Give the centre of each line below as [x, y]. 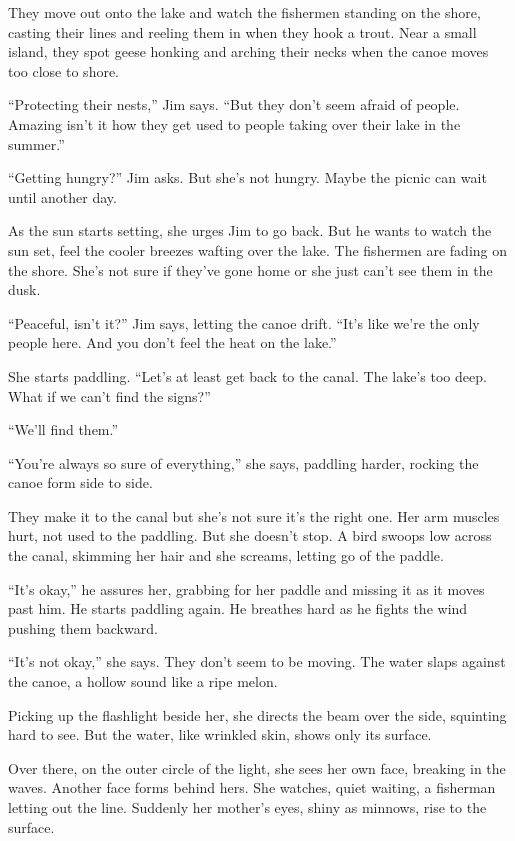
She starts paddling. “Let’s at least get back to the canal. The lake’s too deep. [247, 375]
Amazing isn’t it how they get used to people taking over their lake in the [234, 123]
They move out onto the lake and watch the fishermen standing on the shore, [244, 12]
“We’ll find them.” [63, 429]
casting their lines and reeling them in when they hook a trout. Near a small [242, 31]
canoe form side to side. [80, 482]
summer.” [36, 143]
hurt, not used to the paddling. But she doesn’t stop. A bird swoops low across [250, 535]
